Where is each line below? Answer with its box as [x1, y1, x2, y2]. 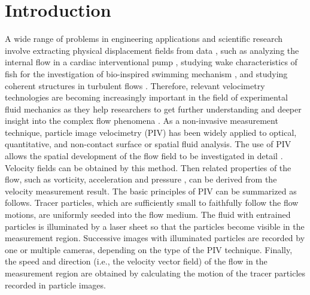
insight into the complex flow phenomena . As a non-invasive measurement [5, 114, 278, 127]
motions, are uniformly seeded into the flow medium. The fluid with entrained [5, 208, 291, 221]
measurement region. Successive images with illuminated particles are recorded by [5, 232, 305, 244]
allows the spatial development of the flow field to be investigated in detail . [5, 150, 283, 162]
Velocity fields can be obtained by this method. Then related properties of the [5, 161, 291, 174]
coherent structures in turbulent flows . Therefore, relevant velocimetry [5, 79, 265, 92]
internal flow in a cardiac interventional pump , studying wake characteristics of [5, 56, 297, 68]
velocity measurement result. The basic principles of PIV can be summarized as [5, 184, 297, 197]
